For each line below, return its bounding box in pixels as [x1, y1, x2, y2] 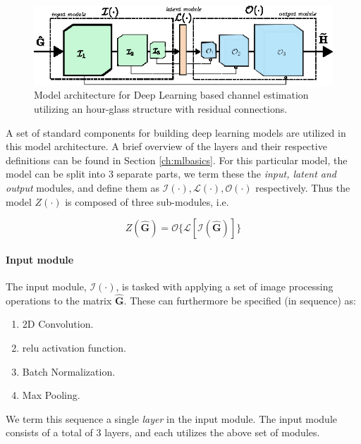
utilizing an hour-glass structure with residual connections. [34, 101, 288, 116]
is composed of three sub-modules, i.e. [65, 194, 229, 209]
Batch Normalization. [22, 364, 116, 378]
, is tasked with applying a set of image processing [116, 278, 334, 293]
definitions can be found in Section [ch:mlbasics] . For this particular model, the [6, 152, 348, 167]
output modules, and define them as [6, 180, 160, 195]
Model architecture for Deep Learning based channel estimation [34, 87, 309, 102]
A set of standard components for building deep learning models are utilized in [6, 125, 346, 140]
